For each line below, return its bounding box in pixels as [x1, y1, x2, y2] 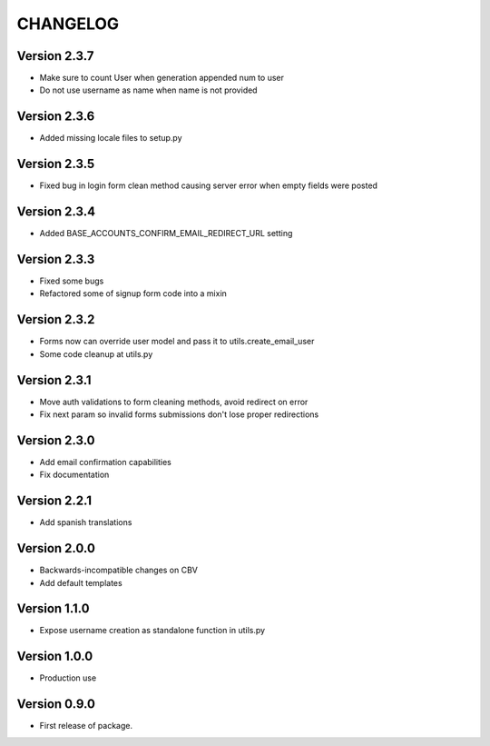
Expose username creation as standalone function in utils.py [39, 625, 266, 636]
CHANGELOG [16, 14, 120, 34]
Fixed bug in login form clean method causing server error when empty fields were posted [39, 180, 378, 191]
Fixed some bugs [39, 275, 104, 286]
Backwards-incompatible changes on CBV [39, 564, 199, 576]
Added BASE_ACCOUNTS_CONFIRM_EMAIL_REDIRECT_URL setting [39, 228, 293, 239]
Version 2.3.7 [16, 48, 94, 64]
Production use [39, 672, 97, 683]
